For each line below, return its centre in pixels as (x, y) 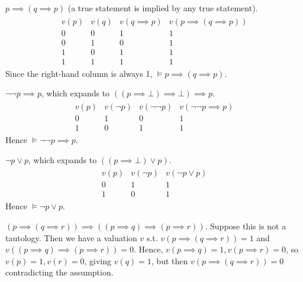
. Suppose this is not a (246, 226)
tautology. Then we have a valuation (71, 237)
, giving (98, 260)
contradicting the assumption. (59, 272)
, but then (170, 260)
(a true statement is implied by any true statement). (163, 8)
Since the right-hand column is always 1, (79, 73)
